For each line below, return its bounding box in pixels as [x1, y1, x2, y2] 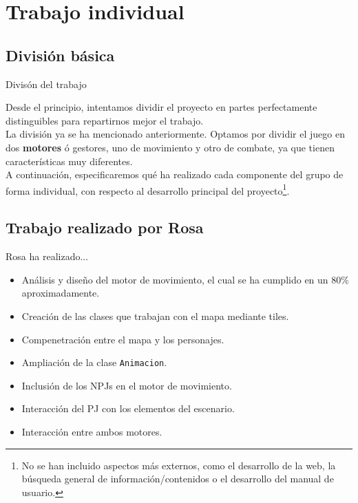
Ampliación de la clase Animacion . [21, 355, 167, 370]
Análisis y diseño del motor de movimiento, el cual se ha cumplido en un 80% [21, 272, 349, 286]
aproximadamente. [21, 286, 100, 300]
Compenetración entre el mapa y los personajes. [21, 332, 224, 346]
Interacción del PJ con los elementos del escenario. [21, 401, 235, 416]
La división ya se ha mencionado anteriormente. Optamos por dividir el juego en [6, 127, 345, 141]
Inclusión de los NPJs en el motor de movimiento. [21, 378, 232, 392]
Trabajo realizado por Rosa [6, 217, 204, 238]
